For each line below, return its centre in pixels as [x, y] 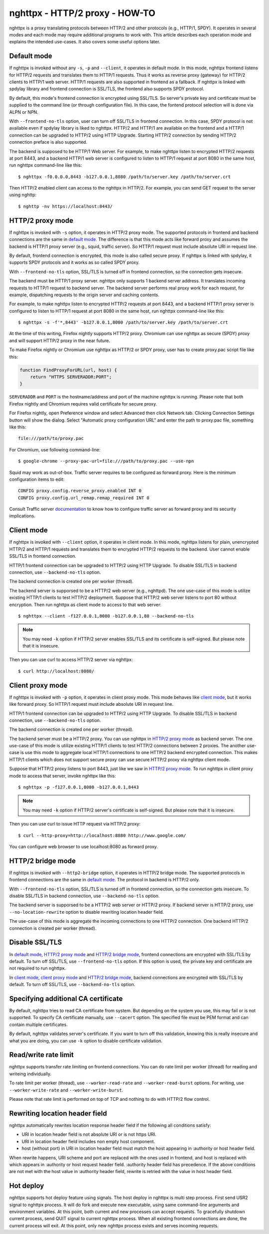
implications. [22, 516]
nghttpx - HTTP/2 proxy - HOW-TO [82, 13]
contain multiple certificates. [39, 1025]
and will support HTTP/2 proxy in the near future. [60, 340]
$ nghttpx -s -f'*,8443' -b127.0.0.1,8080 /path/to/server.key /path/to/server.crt [123, 322]
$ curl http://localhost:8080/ [56, 671]
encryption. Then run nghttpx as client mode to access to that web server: [85, 605]
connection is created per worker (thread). [53, 928]
